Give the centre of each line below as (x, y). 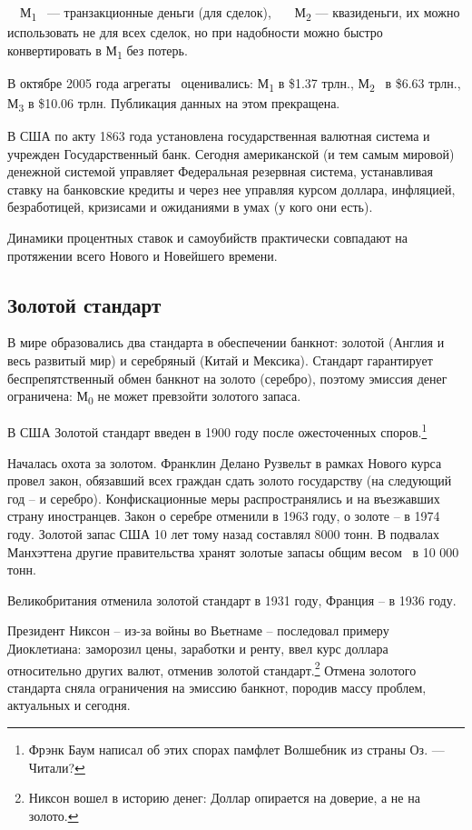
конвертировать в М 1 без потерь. (98, 51)
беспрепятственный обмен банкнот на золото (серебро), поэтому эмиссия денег (227, 378)
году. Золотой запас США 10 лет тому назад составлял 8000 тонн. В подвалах (223, 533)
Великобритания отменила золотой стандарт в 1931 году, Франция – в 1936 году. (232, 600)
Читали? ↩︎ (57, 767)
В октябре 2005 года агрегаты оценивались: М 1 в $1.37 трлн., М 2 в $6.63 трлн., (234, 84)
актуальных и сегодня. (69, 705)
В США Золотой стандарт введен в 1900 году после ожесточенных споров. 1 (217, 431)
